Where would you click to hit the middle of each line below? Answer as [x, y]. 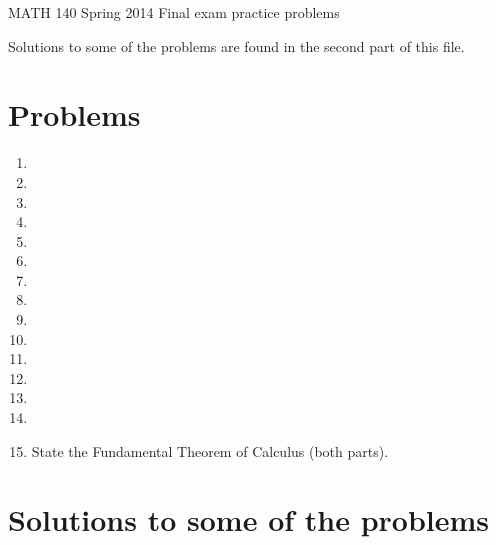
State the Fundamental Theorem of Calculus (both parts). [210, 450]
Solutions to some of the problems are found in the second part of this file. [236, 45]
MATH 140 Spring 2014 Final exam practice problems [174, 12]
